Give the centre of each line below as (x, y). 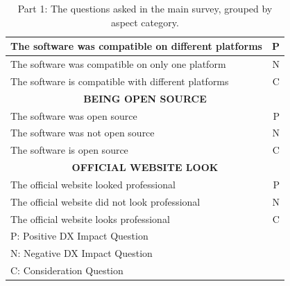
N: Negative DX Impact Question (82, 253)
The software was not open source (83, 133)
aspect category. (145, 22)
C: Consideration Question (67, 270)
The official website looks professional (90, 218)
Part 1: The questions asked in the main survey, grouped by (145, 8)
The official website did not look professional (105, 201)
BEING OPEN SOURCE (145, 98)
